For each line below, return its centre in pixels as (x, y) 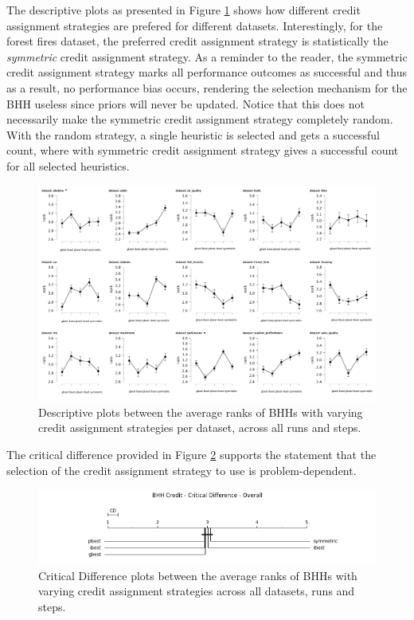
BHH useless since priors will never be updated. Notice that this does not (186, 103)
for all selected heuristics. (68, 165)
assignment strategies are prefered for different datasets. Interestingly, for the (195, 25)
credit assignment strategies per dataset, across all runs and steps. (200, 428)
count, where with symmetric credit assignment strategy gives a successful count (203, 150)
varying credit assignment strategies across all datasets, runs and (197, 591)
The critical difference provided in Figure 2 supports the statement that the (191, 455)
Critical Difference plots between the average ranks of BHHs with (198, 575)
